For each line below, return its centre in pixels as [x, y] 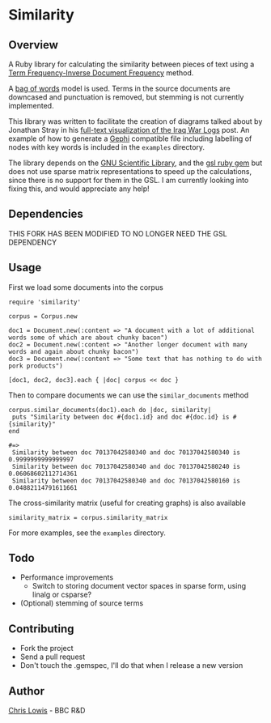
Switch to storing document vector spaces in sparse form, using [139, 586]
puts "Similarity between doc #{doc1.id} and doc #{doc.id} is [121, 417]
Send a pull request [53, 657]
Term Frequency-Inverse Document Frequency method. [101, 73]
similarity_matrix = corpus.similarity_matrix [88, 517]
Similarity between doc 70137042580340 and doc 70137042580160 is [126, 481]
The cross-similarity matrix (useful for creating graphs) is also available [127, 503]
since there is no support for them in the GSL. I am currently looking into [129, 180]
